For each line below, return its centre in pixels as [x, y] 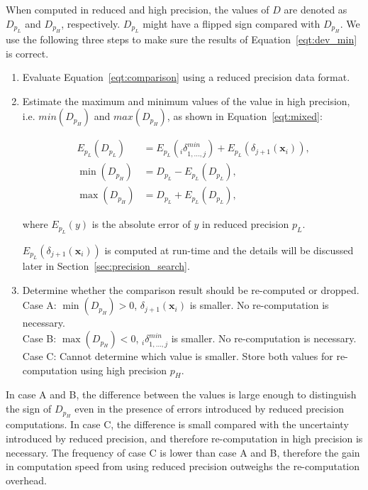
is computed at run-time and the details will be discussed [229, 250]
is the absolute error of [141, 224]
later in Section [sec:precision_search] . [106, 266]
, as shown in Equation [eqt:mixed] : [245, 116]
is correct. [27, 53]
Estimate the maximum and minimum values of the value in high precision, [186, 100]
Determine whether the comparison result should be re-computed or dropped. [191, 289]
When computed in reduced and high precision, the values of [138, 9]
